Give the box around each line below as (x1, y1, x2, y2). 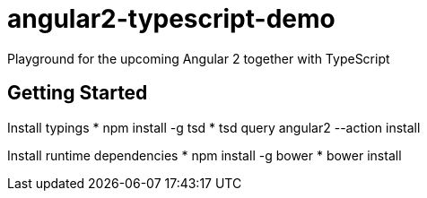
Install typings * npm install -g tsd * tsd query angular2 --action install (7, 119, 421, 135)
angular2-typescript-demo (7, 4, 335, 34)
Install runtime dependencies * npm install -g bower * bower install (7, 147, 402, 163)
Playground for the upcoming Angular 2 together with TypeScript (7, 50, 390, 66)
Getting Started (7, 82, 148, 105)
